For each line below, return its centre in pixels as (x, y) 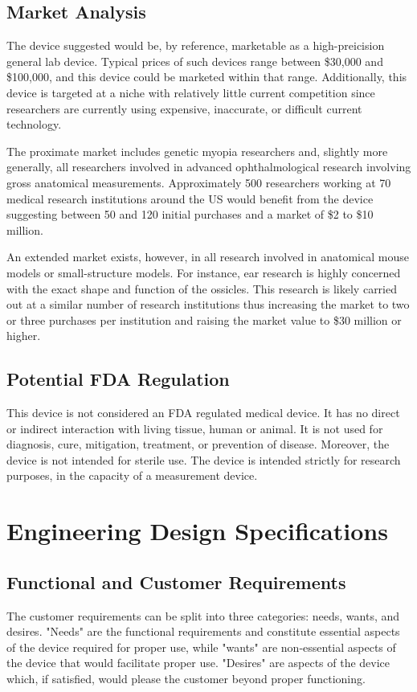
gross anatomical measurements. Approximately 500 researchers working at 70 (199, 182)
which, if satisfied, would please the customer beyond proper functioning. (186, 679)
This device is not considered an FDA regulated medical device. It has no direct (203, 413)
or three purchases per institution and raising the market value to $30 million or (204, 319)
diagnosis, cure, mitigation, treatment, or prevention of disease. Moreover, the (198, 444)
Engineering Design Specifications (197, 531)
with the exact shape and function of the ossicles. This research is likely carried (202, 288)
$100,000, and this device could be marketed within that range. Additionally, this (207, 77)
